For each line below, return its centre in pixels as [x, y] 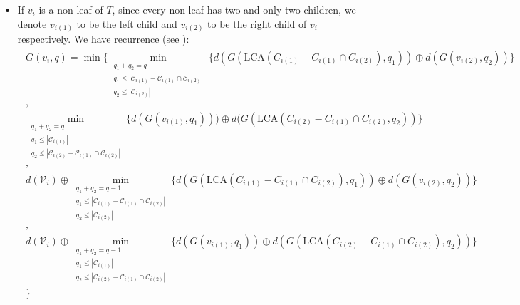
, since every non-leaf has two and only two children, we [234, 9]
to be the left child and [127, 23]
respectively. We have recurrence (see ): [103, 39]
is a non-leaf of [71, 9]
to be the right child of [257, 23]
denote [32, 23]
